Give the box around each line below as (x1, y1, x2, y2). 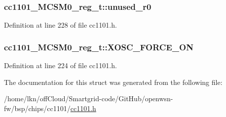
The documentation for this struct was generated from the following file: (4, 77, 223, 87)
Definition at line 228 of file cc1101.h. (4, 20, 117, 30)
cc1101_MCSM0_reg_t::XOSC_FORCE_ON (4, 40, 193, 53)
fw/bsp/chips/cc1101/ (4, 103, 71, 113)
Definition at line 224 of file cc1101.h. (4, 60, 117, 71)
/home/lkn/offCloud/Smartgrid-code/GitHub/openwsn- (4, 93, 173, 104)
